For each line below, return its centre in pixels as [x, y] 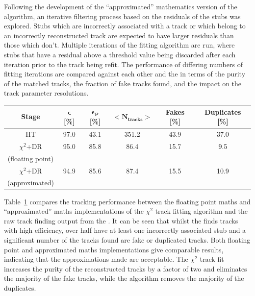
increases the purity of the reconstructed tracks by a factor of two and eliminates [126, 268]
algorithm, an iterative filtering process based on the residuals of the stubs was [122, 16]
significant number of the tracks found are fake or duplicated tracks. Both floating [127, 239]
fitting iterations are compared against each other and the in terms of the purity [125, 74]
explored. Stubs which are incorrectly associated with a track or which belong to [125, 26]
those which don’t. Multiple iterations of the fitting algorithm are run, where [119, 45]
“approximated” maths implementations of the [74, 211]
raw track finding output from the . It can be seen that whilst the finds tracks [121, 220]
